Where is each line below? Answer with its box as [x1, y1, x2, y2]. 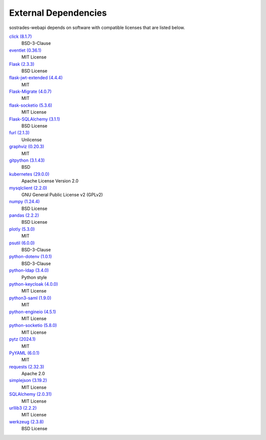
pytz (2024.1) [9, 336, 36, 342]
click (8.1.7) [9, 33, 32, 39]
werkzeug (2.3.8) [9, 418, 44, 425]
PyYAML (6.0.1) [9, 350, 40, 356]
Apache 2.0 [21, 371, 45, 377]
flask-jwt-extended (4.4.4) [9, 75, 63, 81]
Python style [21, 274, 47, 280]
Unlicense [21, 137, 42, 143]
